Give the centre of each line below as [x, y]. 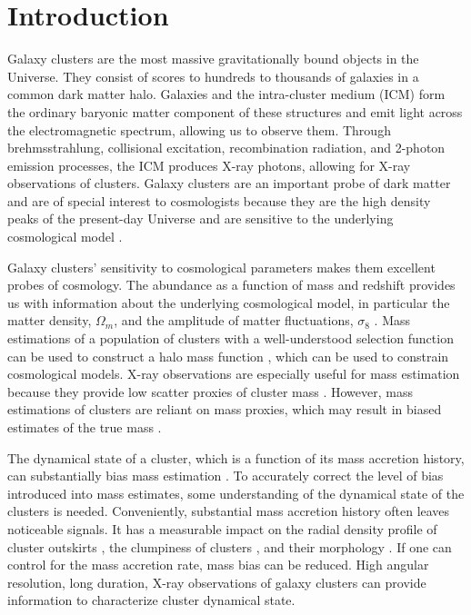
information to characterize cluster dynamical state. [151, 600]
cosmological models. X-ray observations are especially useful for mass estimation [234, 374]
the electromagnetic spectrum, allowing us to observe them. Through [199, 129]
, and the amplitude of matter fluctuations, [234, 320]
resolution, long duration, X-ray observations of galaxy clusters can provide [217, 582]
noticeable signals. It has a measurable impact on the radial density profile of [222, 528]
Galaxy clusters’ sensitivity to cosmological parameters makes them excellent [221, 267]
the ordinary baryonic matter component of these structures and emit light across [235, 111]
